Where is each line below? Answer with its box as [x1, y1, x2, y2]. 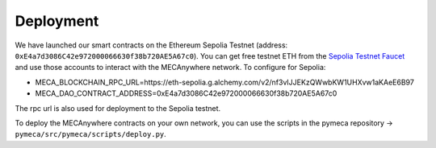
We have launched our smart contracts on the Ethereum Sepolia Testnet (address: [15, 40, 288, 50]
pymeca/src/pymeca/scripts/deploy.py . [15, 129, 167, 139]
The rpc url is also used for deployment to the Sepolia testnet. [15, 103, 221, 113]
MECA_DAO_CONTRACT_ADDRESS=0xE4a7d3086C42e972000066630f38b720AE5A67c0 [35, 88, 337, 98]
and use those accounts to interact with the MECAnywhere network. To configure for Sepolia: [15, 63, 326, 72]
